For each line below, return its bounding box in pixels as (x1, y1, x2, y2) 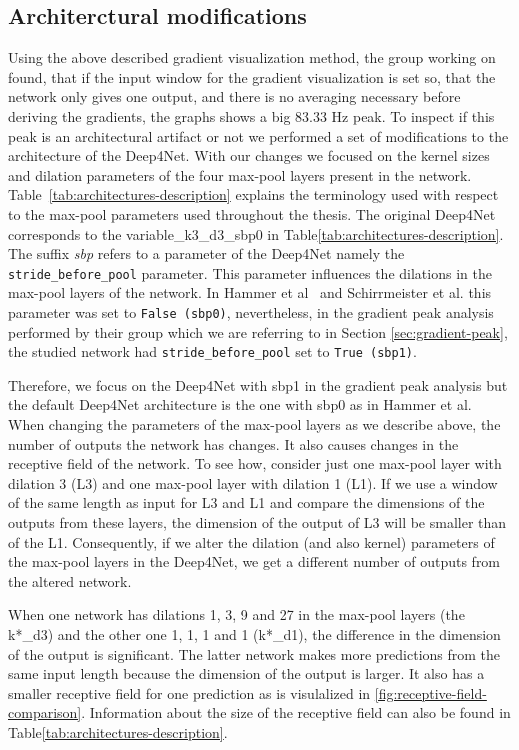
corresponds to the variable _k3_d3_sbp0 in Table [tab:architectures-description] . (8, 223, 504, 244)
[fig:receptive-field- (374, 682, 487, 703)
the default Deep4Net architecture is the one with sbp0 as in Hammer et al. (8, 394, 472, 415)
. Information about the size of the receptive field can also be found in (81, 702, 511, 723)
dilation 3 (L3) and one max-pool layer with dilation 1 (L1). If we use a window (8, 472, 498, 493)
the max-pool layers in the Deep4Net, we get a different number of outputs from (8, 551, 501, 572)
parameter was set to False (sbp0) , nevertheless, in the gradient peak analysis (8, 301, 494, 322)
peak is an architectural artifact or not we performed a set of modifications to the (8, 125, 509, 146)
